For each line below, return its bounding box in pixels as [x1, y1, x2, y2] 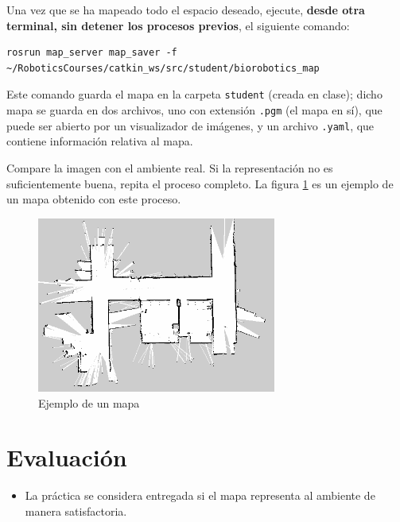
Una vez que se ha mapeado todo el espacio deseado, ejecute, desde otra [6, 2, 365, 17]
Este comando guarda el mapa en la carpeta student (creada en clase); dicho [6, 86, 383, 102]
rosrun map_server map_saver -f [6, 47, 177, 59]
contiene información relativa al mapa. [6, 133, 193, 149]
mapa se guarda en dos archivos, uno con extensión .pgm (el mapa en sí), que [6, 102, 383, 118]
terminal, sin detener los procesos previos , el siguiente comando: [6, 17, 350, 33]
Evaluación [6, 441, 127, 474]
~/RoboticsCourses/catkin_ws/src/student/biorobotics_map [6, 62, 320, 74]
